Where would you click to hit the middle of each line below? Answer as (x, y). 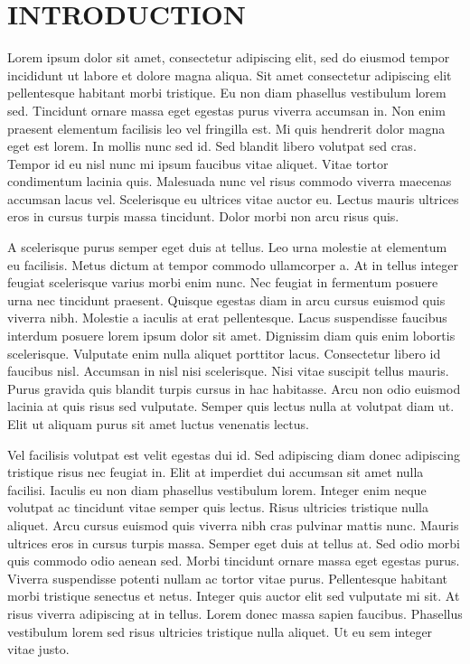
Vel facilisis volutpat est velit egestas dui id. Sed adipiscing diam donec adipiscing (234, 454)
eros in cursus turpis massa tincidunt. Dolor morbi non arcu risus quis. (203, 216)
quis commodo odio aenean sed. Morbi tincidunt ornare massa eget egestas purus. (234, 561)
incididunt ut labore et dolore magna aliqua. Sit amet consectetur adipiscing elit (230, 75)
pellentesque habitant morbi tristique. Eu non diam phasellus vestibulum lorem (227, 93)
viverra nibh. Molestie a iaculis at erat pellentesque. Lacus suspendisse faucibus (227, 318)
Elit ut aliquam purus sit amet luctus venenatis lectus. (158, 424)
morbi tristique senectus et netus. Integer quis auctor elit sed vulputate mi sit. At (234, 596)
